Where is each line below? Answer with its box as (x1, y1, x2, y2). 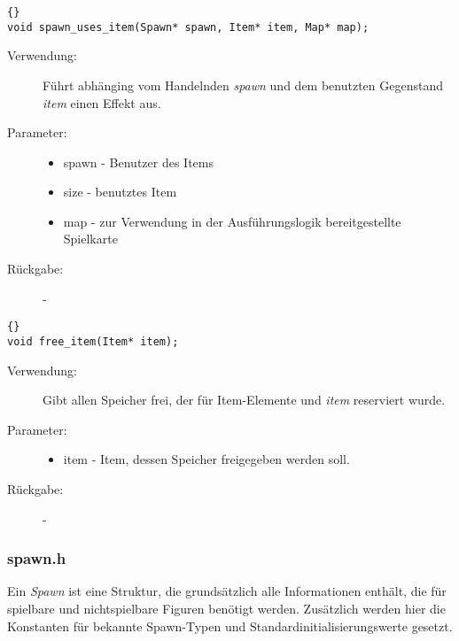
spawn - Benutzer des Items (63, 152, 214, 171)
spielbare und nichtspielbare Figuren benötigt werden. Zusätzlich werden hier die (7, 599, 446, 617)
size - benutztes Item (63, 182, 177, 201)
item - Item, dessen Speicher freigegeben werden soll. (63, 450, 350, 468)
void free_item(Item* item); (7, 335, 179, 348)
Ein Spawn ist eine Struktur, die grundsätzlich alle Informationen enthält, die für (7, 582, 447, 600)
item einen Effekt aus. (43, 93, 161, 112)
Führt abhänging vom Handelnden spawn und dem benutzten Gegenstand (43, 75, 443, 94)
